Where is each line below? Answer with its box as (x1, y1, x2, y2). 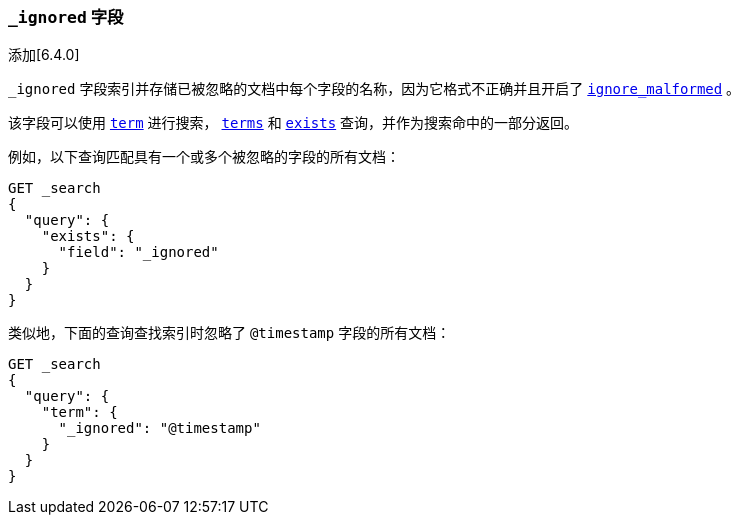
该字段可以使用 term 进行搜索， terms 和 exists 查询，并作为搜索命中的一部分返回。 (8, 114, 579, 132)
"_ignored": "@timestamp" (58, 420, 261, 437)
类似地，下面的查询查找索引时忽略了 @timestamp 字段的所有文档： (8, 324, 451, 342)
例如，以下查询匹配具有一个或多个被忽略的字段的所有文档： (8, 148, 400, 166)
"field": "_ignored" (58, 244, 219, 261)
